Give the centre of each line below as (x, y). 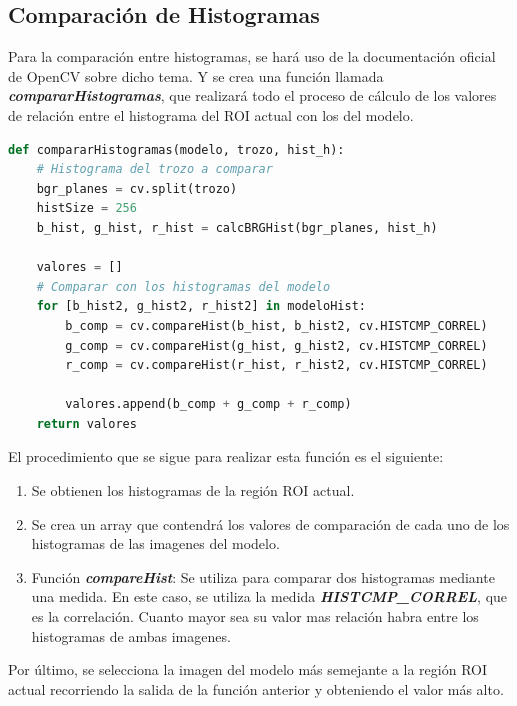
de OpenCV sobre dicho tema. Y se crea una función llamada (196, 75)
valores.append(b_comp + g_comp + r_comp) (208, 404)
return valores (86, 423)
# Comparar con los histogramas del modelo (183, 286)
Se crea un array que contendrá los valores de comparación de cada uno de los (270, 523)
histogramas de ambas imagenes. (131, 635)
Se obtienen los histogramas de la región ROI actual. (193, 490)
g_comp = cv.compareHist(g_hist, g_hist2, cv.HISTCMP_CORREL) (276, 345)
